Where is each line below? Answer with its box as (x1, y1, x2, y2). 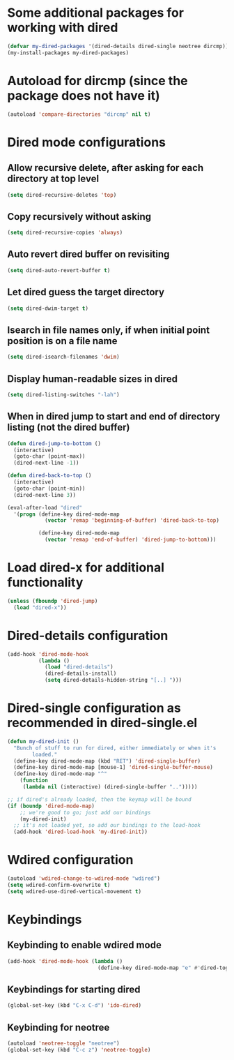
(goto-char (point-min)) (13, 485, 86, 492)
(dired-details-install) (44, 670, 117, 678)
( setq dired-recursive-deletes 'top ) (7, 191, 117, 198)
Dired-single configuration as (7, 700, 181, 716)
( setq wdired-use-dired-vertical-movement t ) (7, 888, 141, 895)
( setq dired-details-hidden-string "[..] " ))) (44, 677, 182, 684)
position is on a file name (7, 335, 118, 347)
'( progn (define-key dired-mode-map (13, 511, 120, 518)
